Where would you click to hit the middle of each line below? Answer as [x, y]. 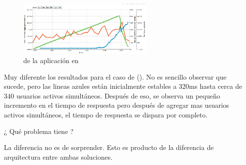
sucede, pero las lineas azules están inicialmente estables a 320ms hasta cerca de [123, 86]
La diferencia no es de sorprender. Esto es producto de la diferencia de [109, 147]
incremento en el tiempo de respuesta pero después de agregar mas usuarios [117, 105]
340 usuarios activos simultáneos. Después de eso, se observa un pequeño [112, 95]
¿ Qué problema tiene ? [39, 131]
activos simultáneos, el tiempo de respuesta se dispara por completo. [106, 115]
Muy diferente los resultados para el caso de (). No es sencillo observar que [115, 76]
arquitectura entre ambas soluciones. [58, 157]
